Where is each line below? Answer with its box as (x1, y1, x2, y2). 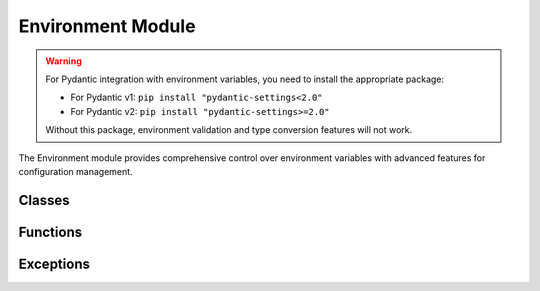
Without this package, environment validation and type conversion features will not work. (45, 124, 413, 136)
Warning (45, 55, 82, 67)
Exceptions (18, 255, 90, 272)
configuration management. (18, 165, 134, 177)
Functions (18, 223, 83, 240)
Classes (18, 191, 70, 209)
